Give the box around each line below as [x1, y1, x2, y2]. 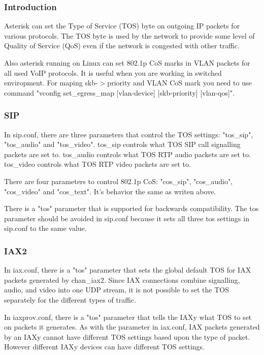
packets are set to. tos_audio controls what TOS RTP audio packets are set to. [4, 149, 251, 159]
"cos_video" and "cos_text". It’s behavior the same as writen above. [4, 186, 216, 196]
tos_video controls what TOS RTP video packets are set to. [4, 159, 191, 169]
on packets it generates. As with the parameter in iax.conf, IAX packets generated [4, 321, 260, 332]
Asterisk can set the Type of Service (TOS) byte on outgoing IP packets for [4, 20, 240, 31]
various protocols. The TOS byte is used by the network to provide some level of [4, 30, 255, 41]
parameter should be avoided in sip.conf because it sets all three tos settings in [4, 213, 249, 223]
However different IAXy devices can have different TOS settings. [4, 341, 205, 352]
